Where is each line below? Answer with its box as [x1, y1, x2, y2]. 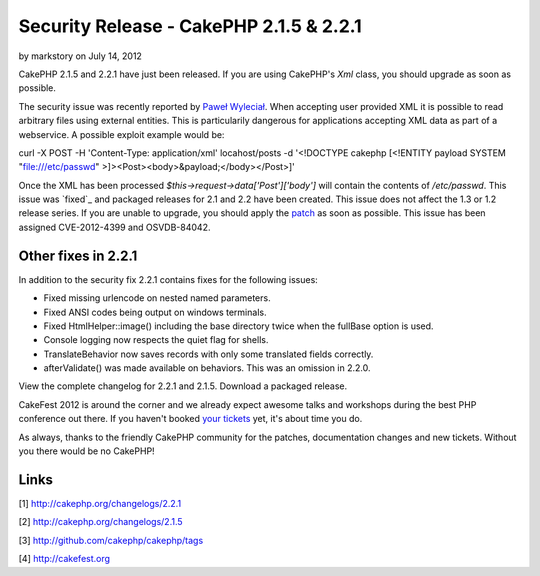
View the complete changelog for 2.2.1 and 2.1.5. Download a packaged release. [18, 380, 348, 392]
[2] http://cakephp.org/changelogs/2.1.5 [18, 516, 184, 528]
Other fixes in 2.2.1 [18, 247, 138, 264]
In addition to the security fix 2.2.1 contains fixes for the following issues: [18, 273, 319, 285]
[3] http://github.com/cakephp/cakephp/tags [18, 534, 204, 546]
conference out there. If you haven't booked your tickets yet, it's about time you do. [18, 413, 363, 425]
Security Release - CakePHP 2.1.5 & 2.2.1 [18, 15, 362, 37]
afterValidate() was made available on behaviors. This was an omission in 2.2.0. [43, 362, 371, 374]
